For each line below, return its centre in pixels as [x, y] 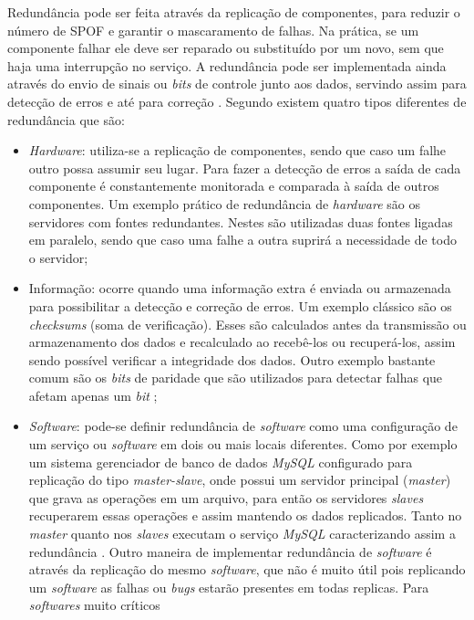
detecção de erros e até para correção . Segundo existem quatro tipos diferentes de [237, 101]
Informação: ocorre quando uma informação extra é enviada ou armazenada [240, 288]
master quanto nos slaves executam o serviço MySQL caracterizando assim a [242, 534]
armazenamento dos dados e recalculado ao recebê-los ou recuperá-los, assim [242, 342]
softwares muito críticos [94, 605]
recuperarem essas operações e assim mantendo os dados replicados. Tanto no [245, 515]
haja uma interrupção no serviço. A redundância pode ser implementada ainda [227, 65]
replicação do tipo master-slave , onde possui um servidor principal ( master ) [240, 480]
